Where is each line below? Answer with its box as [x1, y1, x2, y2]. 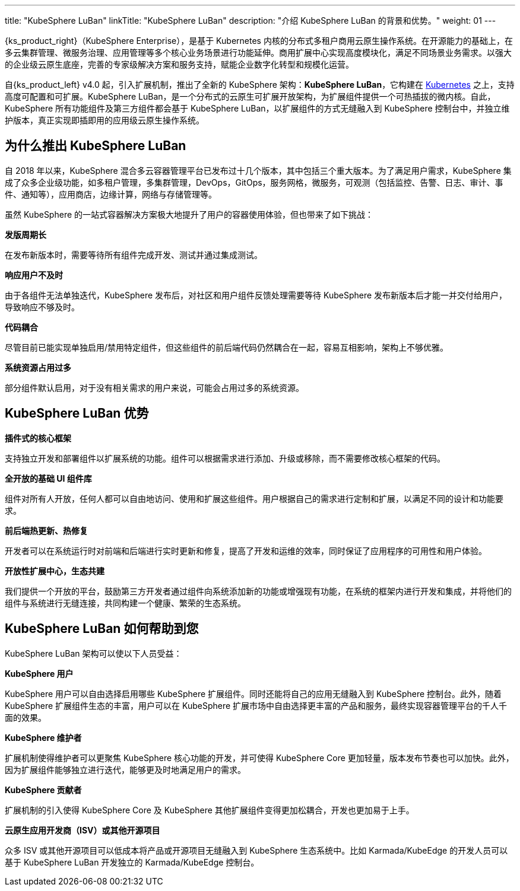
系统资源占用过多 [5, 362, 71, 373]
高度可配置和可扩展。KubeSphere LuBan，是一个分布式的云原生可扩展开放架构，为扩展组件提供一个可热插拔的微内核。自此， [5, 91, 496, 101]
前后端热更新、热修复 [5, 525, 88, 536]
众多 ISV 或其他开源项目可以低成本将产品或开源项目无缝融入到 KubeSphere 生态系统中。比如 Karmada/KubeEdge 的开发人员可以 [5, 845, 508, 855]
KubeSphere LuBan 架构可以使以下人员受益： [5, 648, 182, 658]
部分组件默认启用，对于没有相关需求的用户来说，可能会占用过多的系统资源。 [5, 382, 304, 393]
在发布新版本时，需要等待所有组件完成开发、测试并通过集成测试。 [5, 249, 262, 260]
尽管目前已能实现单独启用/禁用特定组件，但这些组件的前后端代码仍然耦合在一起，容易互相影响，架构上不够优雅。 [5, 342, 449, 352]
